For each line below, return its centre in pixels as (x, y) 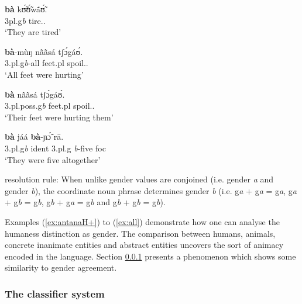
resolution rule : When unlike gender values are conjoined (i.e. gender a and (139, 179)
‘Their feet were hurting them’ (59, 117)
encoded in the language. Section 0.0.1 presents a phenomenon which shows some (150, 256)
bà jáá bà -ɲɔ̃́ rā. (34, 137)
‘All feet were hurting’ (44, 74)
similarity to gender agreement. (61, 267)
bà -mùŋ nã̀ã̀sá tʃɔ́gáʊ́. (44, 51)
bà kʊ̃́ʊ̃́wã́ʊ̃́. (26, 9)
